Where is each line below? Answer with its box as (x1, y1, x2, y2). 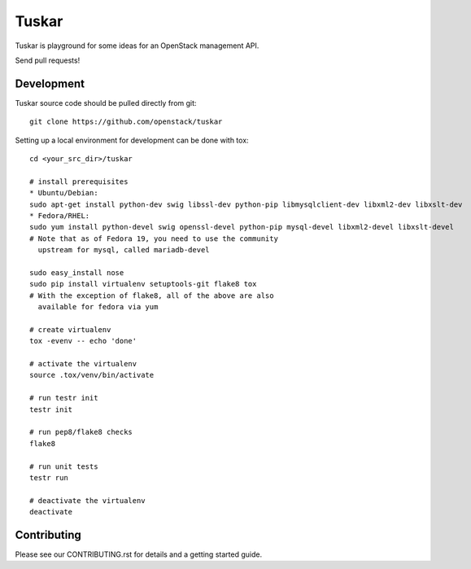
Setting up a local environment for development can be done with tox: (15, 135, 249, 145)
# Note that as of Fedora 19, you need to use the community (29, 234, 278, 243)
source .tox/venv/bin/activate (29, 370, 155, 380)
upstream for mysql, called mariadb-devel (37, 245, 211, 255)
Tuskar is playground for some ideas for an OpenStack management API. (15, 41, 259, 50)
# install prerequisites (29, 177, 129, 186)
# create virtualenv (29, 325, 111, 334)
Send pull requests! (15, 55, 81, 65)
